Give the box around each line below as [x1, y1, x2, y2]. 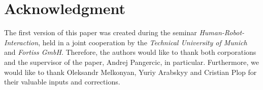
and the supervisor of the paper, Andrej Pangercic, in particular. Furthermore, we [4, 56, 259, 67]
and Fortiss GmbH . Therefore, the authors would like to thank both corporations [4, 47, 256, 57]
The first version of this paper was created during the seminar [4, 27, 197, 38]
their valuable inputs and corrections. [4, 76, 120, 87]
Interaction [4, 37, 39, 47]
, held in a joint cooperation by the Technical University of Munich [38, 37, 247, 47]
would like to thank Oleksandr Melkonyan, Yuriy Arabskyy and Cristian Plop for [4, 66, 257, 77]
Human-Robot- [199, 27, 245, 38]
